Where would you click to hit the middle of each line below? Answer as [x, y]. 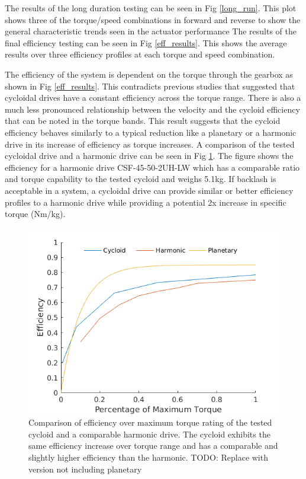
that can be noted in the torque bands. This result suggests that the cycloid [143, 121]
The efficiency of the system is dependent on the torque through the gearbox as [149, 74]
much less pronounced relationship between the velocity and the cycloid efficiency [152, 109]
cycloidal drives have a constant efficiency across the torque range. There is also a [153, 98]
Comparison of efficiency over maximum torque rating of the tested [150, 422]
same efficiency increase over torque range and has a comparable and [153, 446]
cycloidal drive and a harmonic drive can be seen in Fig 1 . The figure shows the [149, 156]
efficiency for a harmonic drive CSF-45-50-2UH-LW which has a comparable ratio [152, 167]
